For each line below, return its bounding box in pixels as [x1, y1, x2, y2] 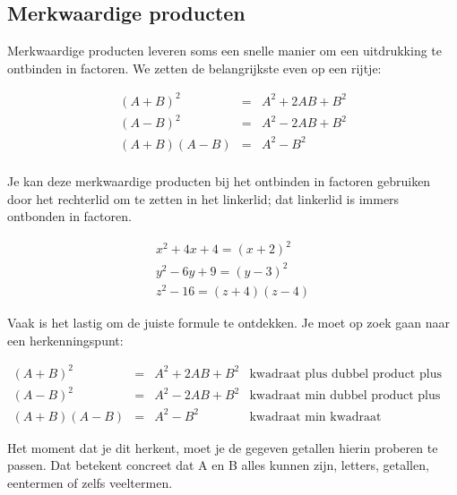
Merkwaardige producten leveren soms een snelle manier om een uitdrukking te [7, 41, 442, 60]
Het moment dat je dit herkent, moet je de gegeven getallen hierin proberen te [7, 438, 438, 457]
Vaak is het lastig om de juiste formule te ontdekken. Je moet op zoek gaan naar [7, 312, 450, 331]
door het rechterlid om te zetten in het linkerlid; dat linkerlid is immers [7, 189, 400, 208]
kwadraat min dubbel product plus [249, 389, 441, 403]
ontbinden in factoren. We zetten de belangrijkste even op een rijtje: [7, 58, 382, 77]
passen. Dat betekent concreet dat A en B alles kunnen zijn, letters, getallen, [7, 456, 429, 474]
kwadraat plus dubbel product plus [249, 367, 442, 380]
